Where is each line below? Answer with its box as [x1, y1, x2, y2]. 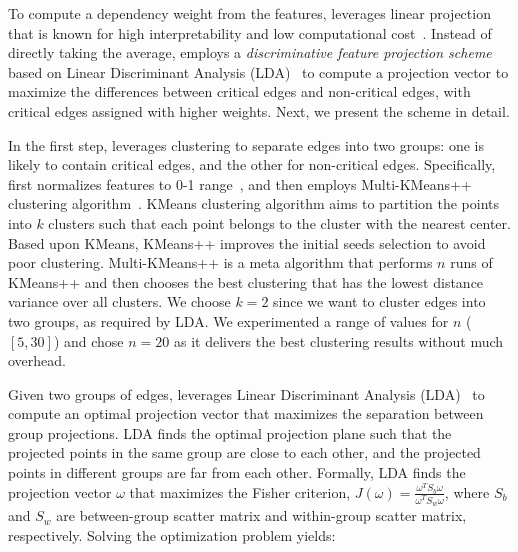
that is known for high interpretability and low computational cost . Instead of [8, 22, 492, 43]
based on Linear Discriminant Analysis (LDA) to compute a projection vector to [8, 61, 509, 82]
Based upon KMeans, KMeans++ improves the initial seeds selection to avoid [8, 232, 486, 253]
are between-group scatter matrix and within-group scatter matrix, [56, 505, 467, 526]
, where [444, 481, 490, 502]
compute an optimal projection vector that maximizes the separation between [8, 403, 484, 424]
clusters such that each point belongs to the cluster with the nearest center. [48, 212, 511, 233]
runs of [450, 252, 493, 273]
